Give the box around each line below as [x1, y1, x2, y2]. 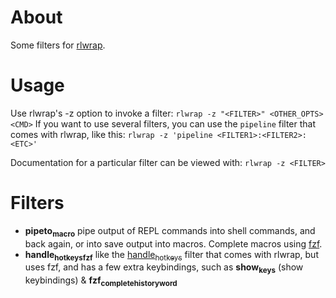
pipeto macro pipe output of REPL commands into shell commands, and [24, 224, 316, 239]
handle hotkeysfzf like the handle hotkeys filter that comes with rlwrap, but [24, 248, 319, 263]
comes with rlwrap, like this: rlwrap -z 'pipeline [10, 128, 213, 140]
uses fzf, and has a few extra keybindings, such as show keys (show [24, 261, 304, 276]
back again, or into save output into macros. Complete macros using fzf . [24, 237, 323, 250]
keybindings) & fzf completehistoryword [24, 274, 178, 288]
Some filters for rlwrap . [10, 39, 106, 51]
